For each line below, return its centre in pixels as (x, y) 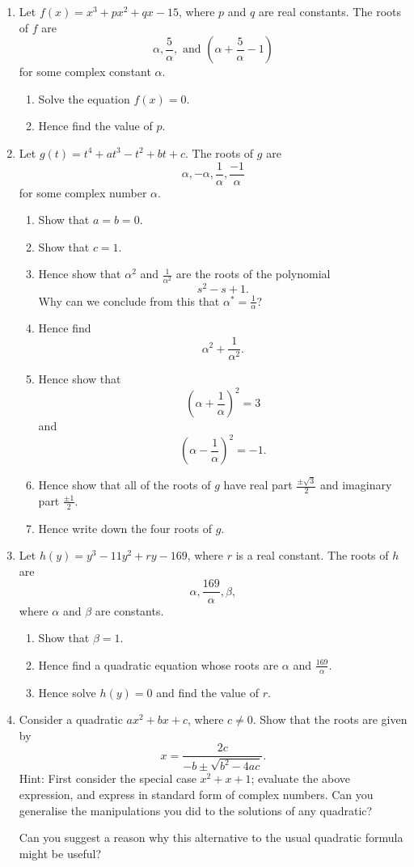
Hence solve (67, 692)
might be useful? (60, 853)
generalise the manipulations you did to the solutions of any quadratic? (196, 810)
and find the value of (208, 692)
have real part (258, 484)
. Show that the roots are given (330, 719)
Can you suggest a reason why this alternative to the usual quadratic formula (211, 837)
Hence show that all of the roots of (125, 484)
